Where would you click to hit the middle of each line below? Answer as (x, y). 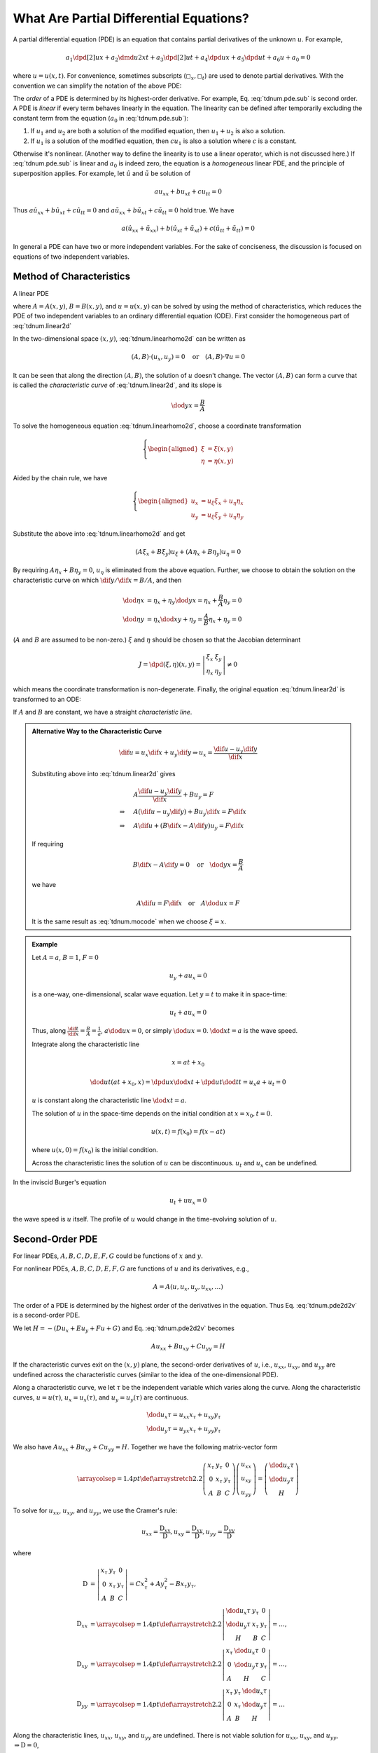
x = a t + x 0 (188, 1063)
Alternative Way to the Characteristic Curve (97, 731)
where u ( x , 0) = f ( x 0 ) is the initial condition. (95, 1151)
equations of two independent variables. (71, 257)
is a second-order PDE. (47, 1315)
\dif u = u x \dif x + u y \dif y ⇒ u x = (166, 753)
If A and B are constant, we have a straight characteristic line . (103, 712)
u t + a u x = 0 (188, 1013)
